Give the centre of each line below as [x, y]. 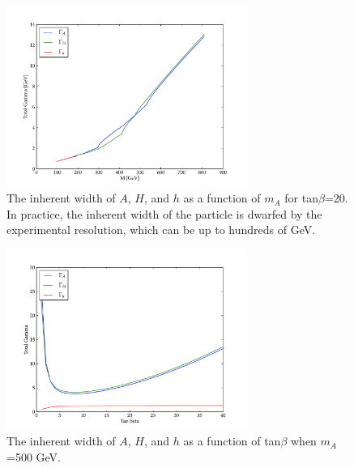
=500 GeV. [34, 456]
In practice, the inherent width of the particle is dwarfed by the [164, 213]
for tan [301, 198]
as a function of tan [232, 441]
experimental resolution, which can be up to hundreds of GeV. [161, 230]
